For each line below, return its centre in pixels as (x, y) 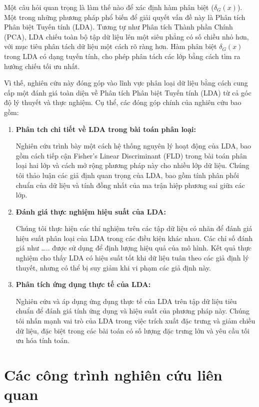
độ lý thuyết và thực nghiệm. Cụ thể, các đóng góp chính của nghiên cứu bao (123, 102)
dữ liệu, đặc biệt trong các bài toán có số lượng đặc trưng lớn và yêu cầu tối (133, 330)
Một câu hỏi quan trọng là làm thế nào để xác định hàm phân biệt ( (109, 7)
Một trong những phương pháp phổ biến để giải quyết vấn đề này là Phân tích (125, 17)
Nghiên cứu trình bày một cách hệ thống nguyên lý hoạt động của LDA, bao (133, 146)
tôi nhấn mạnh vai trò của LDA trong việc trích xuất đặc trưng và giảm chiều (135, 321)
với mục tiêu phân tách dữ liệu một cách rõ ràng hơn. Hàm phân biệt (110, 46)
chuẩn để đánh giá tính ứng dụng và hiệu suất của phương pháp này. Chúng (133, 311)
